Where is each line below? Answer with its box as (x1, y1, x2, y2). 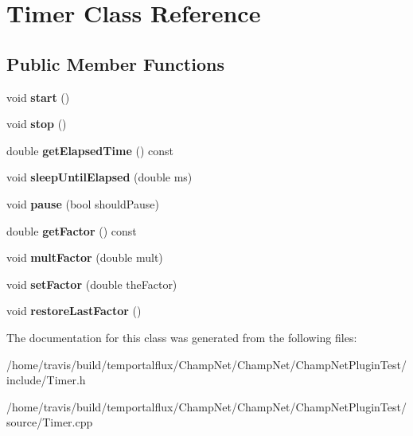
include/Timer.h (6, 372, 86, 388)
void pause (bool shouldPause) (6, 195, 159, 212)
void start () (6, 88, 70, 105)
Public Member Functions (6, 51, 224, 76)
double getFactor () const (6, 222, 137, 239)
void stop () (6, 115, 67, 132)
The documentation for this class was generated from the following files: (6, 329, 357, 345)
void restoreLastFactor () (6, 302, 142, 319)
